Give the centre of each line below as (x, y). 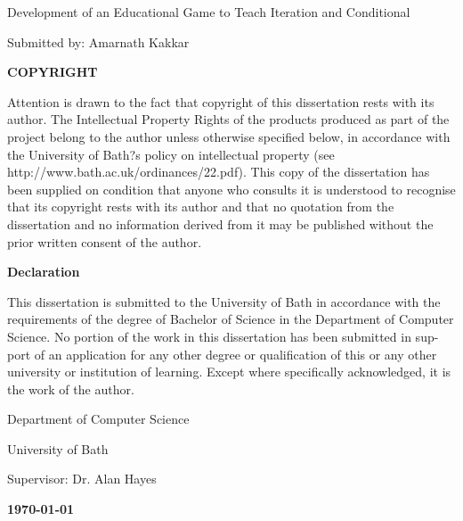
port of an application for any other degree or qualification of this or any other (222, 354)
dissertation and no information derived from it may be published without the (220, 223)
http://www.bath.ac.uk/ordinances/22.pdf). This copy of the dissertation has (219, 172)
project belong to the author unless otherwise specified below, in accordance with (229, 136)
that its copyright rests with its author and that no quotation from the (201, 207)
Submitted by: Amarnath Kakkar (98, 41)
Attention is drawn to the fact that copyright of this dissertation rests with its (221, 101)
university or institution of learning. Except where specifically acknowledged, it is (229, 372)
